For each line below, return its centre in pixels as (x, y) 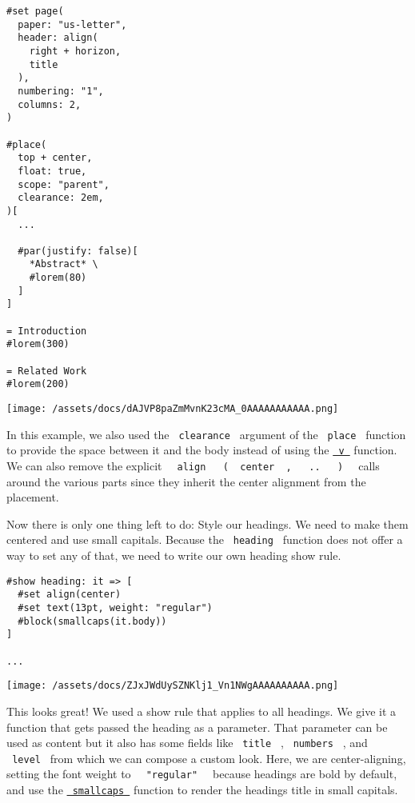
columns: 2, (50, 104)
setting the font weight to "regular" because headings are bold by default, (202, 774)
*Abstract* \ (64, 264)
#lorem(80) (58, 278)
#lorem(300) (38, 344)
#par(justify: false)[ (78, 251)
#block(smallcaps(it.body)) (92, 621)
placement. (33, 497)
